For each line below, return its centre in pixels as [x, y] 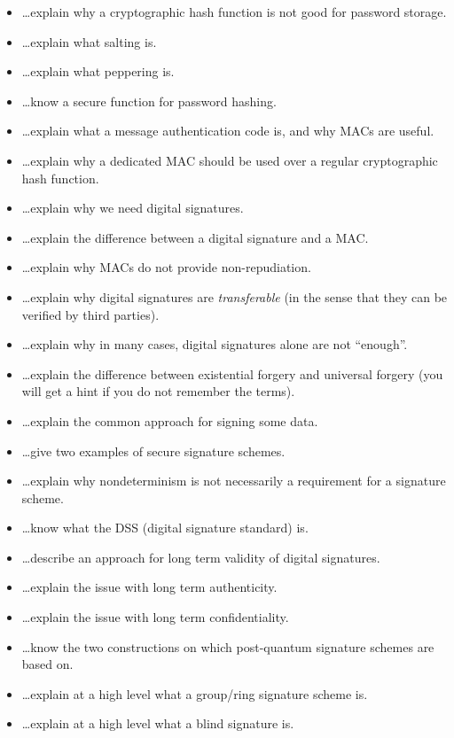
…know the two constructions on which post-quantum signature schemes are [228, 646]
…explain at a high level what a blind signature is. [158, 723]
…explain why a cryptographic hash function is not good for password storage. [234, 12]
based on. [47, 664]
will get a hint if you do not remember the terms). [158, 391]
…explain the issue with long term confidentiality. [155, 617]
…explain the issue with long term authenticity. [149, 587]
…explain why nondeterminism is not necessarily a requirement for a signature [234, 481]
